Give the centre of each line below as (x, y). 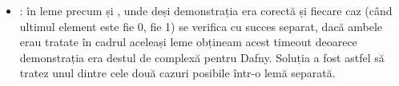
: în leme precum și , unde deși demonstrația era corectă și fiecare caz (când (206, 10)
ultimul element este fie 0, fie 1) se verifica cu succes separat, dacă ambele (201, 26)
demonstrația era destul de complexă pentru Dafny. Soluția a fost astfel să (202, 57)
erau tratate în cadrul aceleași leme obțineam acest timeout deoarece (188, 42)
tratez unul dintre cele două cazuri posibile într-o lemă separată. (177, 73)
